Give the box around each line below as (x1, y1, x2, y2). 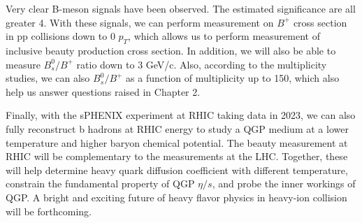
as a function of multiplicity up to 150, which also (126, 71, 340, 85)
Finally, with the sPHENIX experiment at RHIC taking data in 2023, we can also (6, 108, 356, 122)
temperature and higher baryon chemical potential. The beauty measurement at (6, 135, 348, 150)
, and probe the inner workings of (212, 176, 356, 191)
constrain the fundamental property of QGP (6, 176, 195, 191)
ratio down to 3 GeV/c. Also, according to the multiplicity (76, 57, 327, 71)
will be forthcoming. (6, 203, 92, 218)
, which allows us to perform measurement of (128, 29, 320, 43)
